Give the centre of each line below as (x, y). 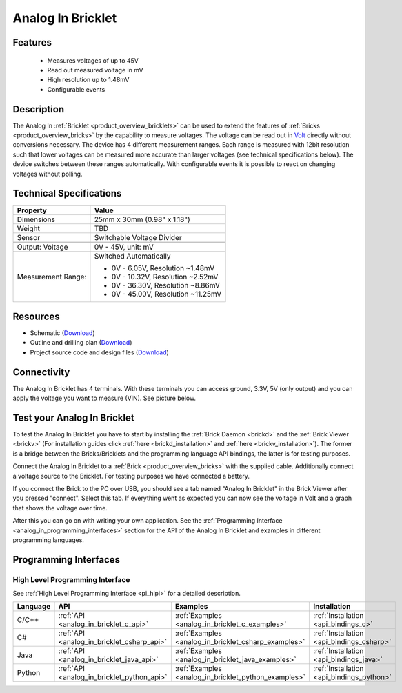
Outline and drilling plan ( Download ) (81, 343)
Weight (29, 228)
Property (32, 210)
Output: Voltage (42, 247)
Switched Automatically (132, 256)
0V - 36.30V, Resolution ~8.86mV (166, 285)
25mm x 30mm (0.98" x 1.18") (142, 219)
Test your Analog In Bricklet (73, 418)
